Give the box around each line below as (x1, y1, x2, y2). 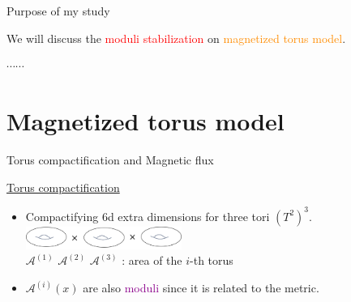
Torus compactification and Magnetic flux (6, 151, 214, 168)
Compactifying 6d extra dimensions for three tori (25, 207, 270, 224)
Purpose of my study (6, 2, 110, 19)
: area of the (122, 252, 182, 269)
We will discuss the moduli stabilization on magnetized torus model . (6, 29, 346, 46)
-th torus (190, 252, 233, 269)
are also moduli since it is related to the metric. (83, 279, 319, 296)
